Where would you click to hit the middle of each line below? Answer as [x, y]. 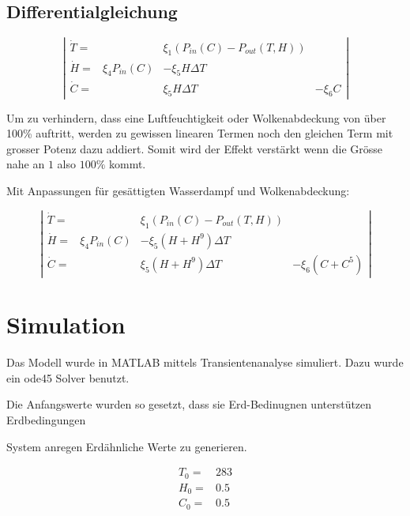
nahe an [26, 164]
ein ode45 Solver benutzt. [68, 377]
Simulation [66, 324]
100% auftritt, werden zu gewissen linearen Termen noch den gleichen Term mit [200, 133]
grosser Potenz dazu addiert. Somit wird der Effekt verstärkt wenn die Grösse [194, 148]
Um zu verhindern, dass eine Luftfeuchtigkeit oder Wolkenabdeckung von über [196, 117]
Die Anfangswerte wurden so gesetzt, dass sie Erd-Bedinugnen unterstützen [189, 404]
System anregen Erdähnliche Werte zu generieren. [127, 446]
